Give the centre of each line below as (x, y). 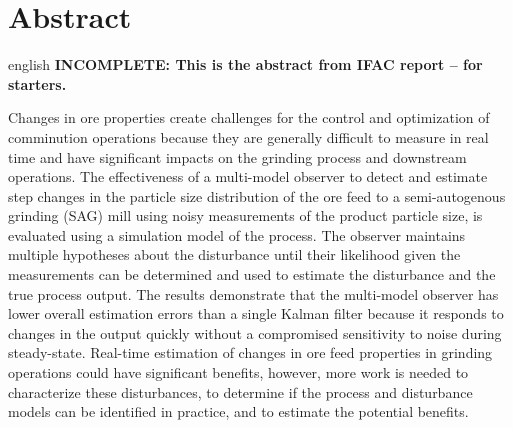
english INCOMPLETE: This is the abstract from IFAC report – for (245, 64)
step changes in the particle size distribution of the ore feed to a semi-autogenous (257, 195)
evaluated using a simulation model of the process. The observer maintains (237, 234)
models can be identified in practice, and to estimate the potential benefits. (238, 411)
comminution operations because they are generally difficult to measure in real (248, 136)
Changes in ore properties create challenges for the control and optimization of (249, 117)
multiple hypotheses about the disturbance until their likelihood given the (234, 254)
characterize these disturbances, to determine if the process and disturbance (240, 391)
